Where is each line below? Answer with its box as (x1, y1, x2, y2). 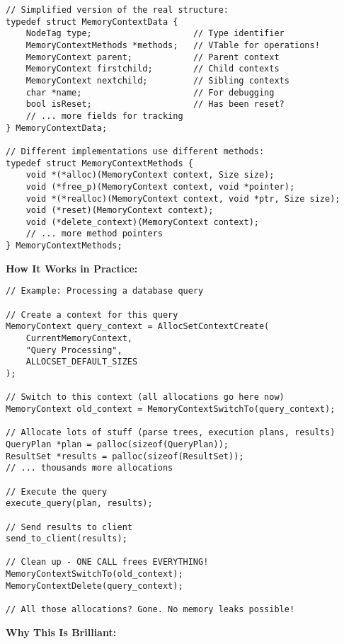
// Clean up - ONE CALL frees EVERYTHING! (6, 557, 209, 568)
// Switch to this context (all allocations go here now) (6, 392, 285, 403)
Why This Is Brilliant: (6, 624, 117, 639)
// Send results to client (6, 522, 132, 532)
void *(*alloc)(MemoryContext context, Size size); (25, 170, 275, 180)
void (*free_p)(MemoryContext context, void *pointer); (25, 181, 295, 192)
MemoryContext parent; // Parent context (25, 52, 280, 62)
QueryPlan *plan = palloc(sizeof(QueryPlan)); (6, 439, 229, 449)
